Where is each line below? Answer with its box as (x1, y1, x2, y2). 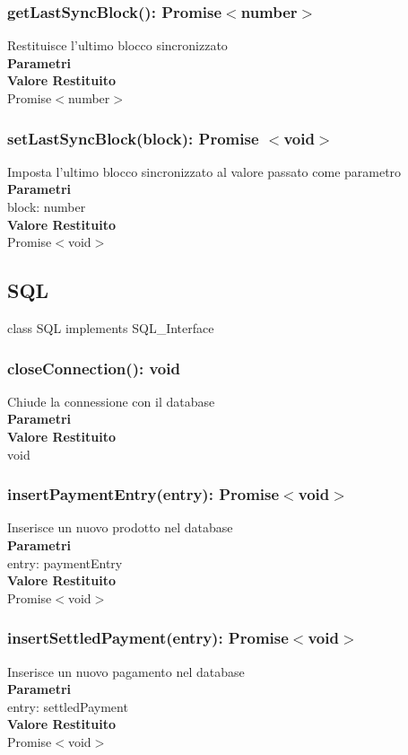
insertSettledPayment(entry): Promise (7, 627, 289, 649)
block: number (7, 198, 86, 215)
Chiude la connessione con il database (7, 391, 215, 410)
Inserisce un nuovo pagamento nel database (7, 662, 245, 680)
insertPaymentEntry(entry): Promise (7, 483, 280, 505)
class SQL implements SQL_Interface (7, 318, 214, 337)
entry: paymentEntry (7, 553, 123, 572)
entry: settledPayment (7, 697, 128, 715)
